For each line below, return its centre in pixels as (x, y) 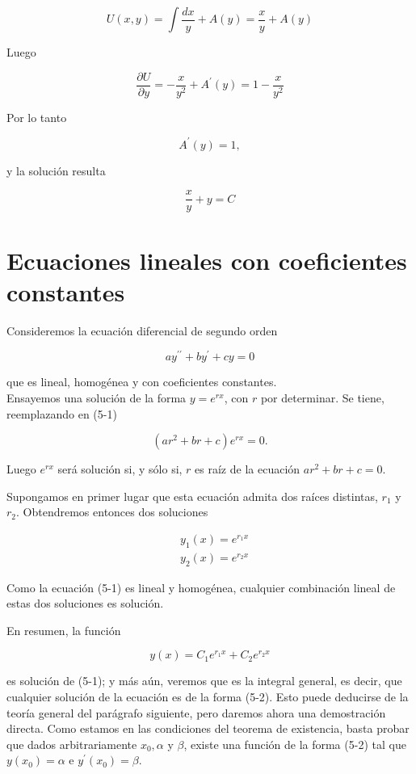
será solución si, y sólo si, (120, 469)
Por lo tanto (37, 117)
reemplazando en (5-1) (62, 413)
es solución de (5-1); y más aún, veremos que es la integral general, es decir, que (204, 681)
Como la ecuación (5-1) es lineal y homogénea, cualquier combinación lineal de (201, 587)
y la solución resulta (56, 170)
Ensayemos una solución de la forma (97, 397)
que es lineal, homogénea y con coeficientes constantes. (142, 382)
